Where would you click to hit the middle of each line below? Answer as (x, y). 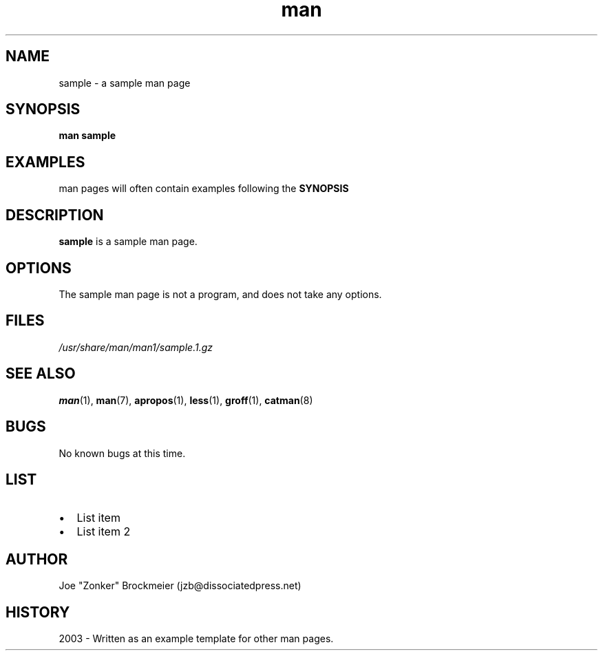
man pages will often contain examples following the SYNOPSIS (204, 189)
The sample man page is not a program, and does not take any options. (220, 294)
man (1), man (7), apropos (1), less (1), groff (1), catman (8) (186, 400)
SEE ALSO (41, 374)
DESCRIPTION (55, 215)
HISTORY (38, 612)
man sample (87, 136)
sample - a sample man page (125, 83)
